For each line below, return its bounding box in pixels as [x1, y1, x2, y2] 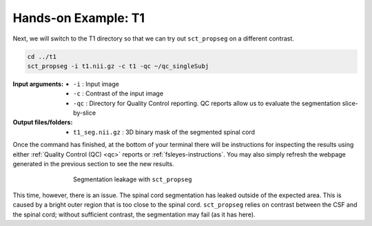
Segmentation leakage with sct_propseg [73, 175, 192, 183]
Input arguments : [12, 80, 64, 88]
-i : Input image [73, 80, 120, 88]
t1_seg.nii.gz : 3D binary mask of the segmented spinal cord [73, 128, 255, 136]
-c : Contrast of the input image [73, 89, 164, 98]
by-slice [73, 109, 96, 117]
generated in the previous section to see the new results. [12, 160, 175, 168]
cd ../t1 [27, 52, 57, 60]
